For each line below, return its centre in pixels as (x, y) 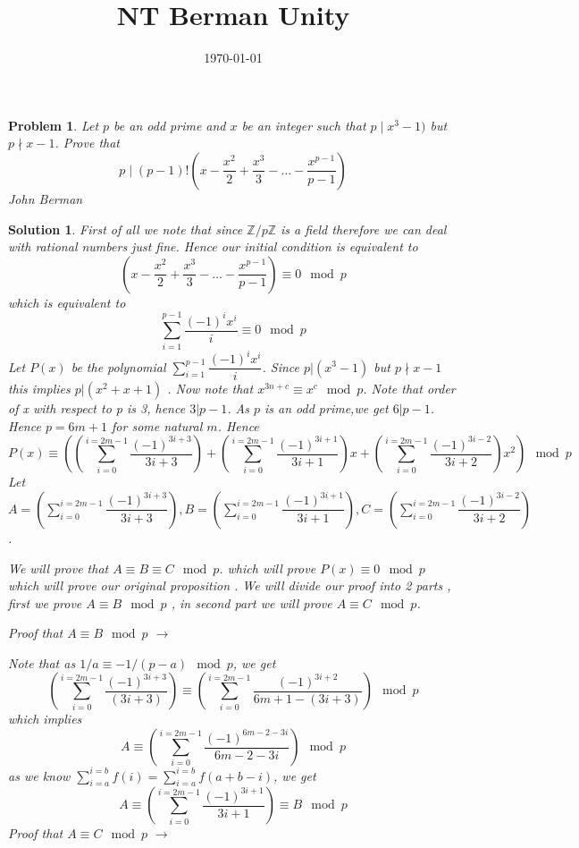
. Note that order (409, 389)
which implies (45, 719)
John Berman (46, 198)
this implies (39, 389)
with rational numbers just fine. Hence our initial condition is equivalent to (213, 246)
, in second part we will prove (252, 602)
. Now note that (210, 389)
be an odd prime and (170, 125)
